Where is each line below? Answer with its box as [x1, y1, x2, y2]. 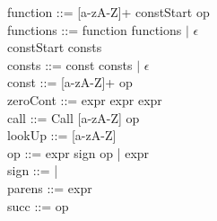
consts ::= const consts [7, 55, 133, 74]
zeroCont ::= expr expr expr [7, 90, 162, 109]
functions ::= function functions [7, 20, 182, 39]
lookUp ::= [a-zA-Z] [7, 126, 117, 145]
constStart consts [7, 38, 102, 57]
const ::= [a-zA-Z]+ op [7, 73, 133, 92]
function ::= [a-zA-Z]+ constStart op [7, 3, 210, 21]
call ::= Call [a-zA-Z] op [7, 108, 140, 127]
